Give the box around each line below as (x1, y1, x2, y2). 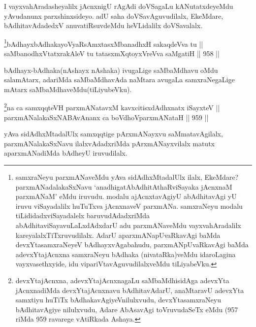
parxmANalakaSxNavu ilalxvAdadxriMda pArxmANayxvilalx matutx (4, 138, 215, 148)
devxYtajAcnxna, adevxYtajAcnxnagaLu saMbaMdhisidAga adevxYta (15, 275, 229, 285)
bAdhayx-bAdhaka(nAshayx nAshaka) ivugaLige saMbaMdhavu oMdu (4, 65, 218, 75)
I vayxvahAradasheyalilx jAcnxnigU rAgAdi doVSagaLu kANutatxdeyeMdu (4, 1, 233, 11)
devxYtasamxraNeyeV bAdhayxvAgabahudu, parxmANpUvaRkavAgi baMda (15, 239, 249, 250)
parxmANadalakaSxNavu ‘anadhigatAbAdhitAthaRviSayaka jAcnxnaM (15, 181, 232, 192)
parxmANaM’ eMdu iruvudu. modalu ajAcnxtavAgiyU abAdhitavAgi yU (15, 191, 237, 201)
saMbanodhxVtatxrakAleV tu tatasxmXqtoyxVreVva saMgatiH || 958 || (4, 48, 220, 59)
